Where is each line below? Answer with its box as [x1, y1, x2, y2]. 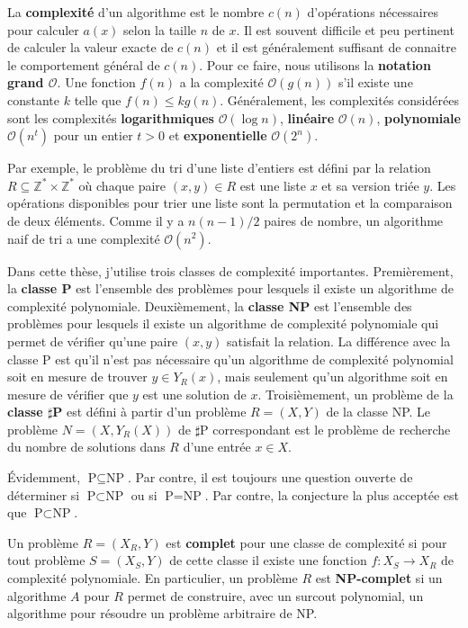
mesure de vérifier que [7, 384, 129, 403]
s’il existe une [337, 73, 413, 92]
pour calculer [7, 20, 79, 39]
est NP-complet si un [315, 569, 443, 588]
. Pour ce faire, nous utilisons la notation [199, 55, 431, 74]
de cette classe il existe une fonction [169, 551, 367, 570]
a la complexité [179, 73, 264, 92]
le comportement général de [7, 55, 160, 74]
